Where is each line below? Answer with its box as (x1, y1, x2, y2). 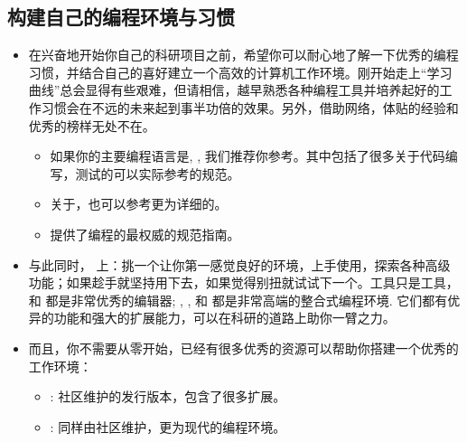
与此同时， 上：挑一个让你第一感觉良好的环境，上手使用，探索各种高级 (28, 255, 451, 274)
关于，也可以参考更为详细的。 (50, 194, 228, 213)
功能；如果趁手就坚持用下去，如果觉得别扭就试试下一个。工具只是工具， (28, 273, 459, 292)
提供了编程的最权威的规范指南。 (50, 224, 240, 243)
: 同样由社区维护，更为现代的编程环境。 (50, 417, 286, 436)
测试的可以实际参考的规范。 (75, 164, 240, 183)
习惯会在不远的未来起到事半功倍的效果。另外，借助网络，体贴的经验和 (41, 98, 459, 117)
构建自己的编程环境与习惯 (7, 3, 235, 31)
